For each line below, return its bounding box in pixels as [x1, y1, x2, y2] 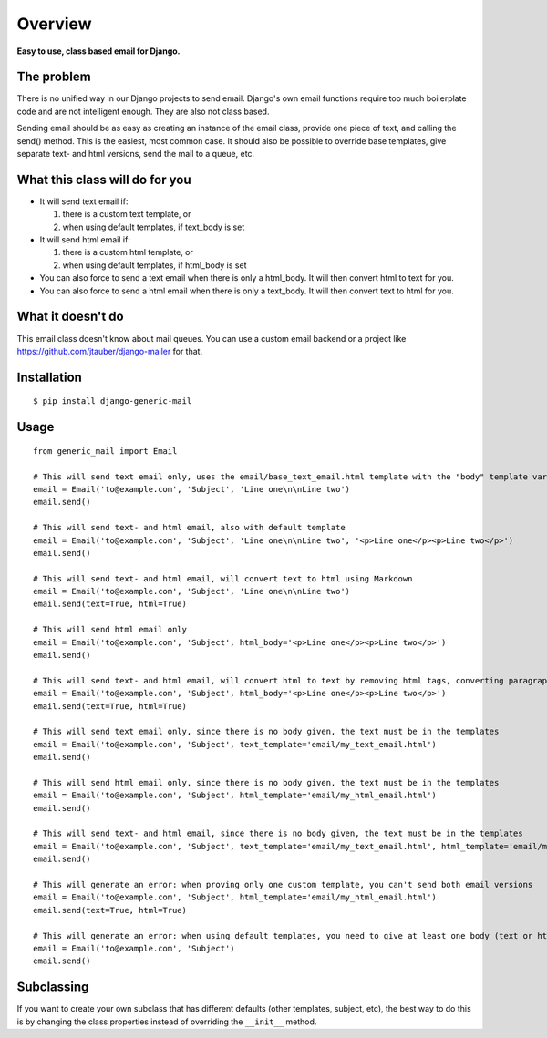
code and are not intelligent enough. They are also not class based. [16, 106, 270, 117]
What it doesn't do [16, 309, 124, 324]
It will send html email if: [39, 234, 131, 245]
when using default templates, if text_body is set [62, 221, 245, 232]
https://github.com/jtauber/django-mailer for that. [16, 345, 203, 356]
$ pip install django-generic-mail [33, 396, 192, 406]
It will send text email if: [39, 196, 129, 207]
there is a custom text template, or [62, 209, 191, 220]
